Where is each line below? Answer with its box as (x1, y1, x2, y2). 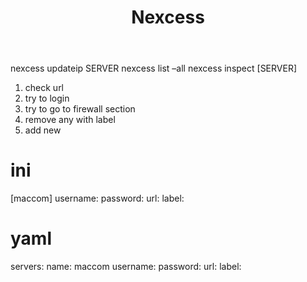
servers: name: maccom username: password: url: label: (10, 261, 242, 273)
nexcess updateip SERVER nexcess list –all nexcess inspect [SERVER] (10, 62, 298, 75)
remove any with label (24, 114, 116, 126)
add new (24, 124, 62, 136)
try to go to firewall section (24, 103, 136, 115)
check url (24, 82, 65, 94)
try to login (24, 92, 70, 105)
